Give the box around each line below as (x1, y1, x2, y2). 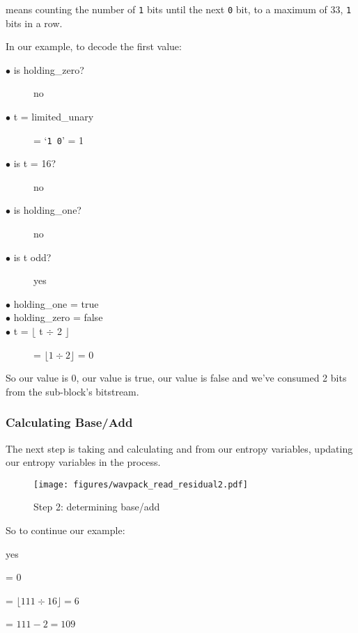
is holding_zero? (13, 62, 84, 77)
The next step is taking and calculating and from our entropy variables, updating (6, 441, 353, 455)
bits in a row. (6, 15, 63, 30)
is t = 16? (13, 156, 56, 171)
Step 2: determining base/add (33, 499, 160, 514)
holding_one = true (13, 296, 99, 311)
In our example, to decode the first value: (6, 39, 182, 54)
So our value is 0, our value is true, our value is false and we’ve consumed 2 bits (6, 370, 347, 385)
